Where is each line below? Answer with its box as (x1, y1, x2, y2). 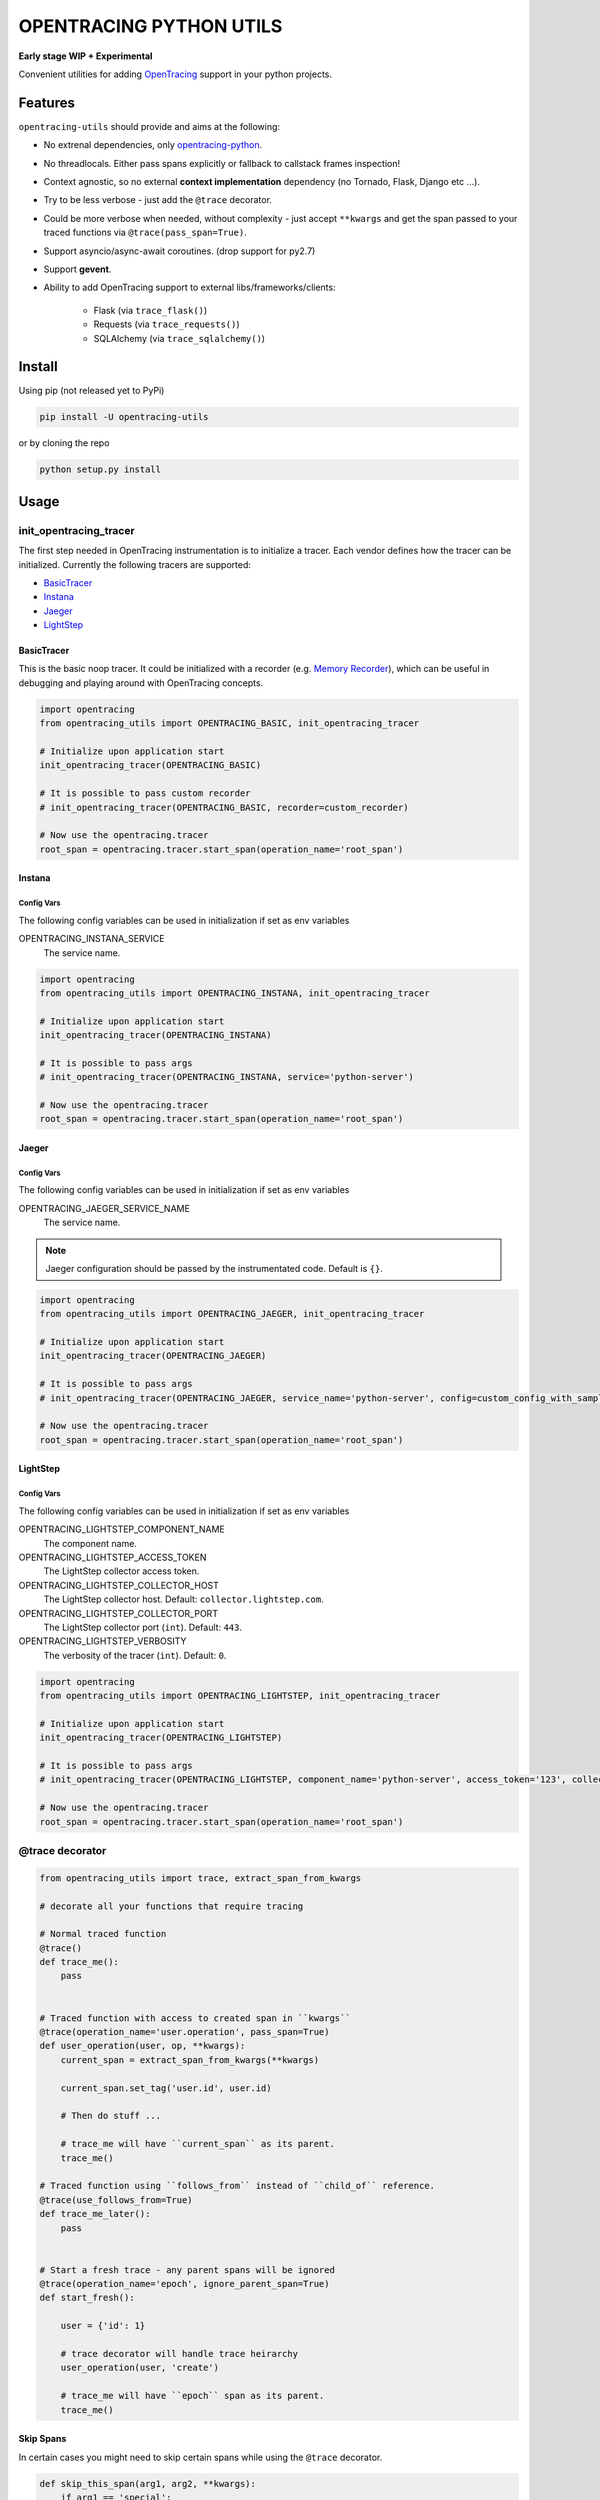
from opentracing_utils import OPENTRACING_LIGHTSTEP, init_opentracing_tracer (39, 1690, 441, 1702)
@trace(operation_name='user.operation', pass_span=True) (39, 2026, 330, 2038)
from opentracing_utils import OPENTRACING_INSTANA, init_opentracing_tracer (39, 987, 430, 999)
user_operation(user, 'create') (60, 2362, 220, 2374)
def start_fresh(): (39, 2292, 135, 2304)
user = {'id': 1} (60, 2320, 146, 2332)
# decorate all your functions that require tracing (39, 1900, 304, 1912)
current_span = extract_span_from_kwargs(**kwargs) (60, 2054, 320, 2065)
